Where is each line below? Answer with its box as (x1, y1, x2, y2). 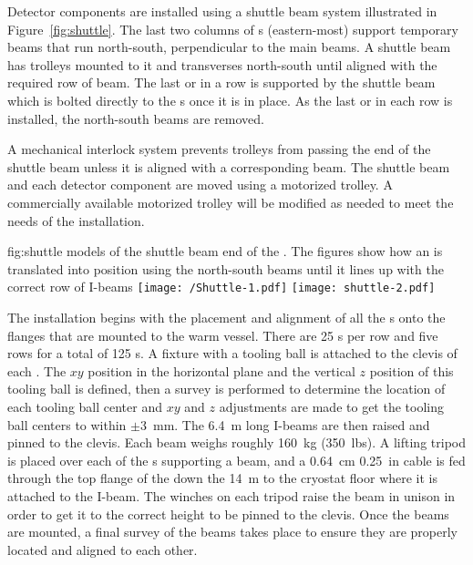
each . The (7, 361, 67, 380)
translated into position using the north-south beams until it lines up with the (7, 259, 444, 278)
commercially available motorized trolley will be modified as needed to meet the (7, 192, 454, 211)
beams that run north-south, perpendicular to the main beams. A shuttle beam (7, 37, 451, 56)
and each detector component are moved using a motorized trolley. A (7, 175, 393, 194)
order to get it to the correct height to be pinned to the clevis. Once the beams (7, 504, 449, 523)
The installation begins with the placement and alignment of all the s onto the (7, 307, 446, 326)
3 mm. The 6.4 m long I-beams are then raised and (139, 415, 430, 434)
